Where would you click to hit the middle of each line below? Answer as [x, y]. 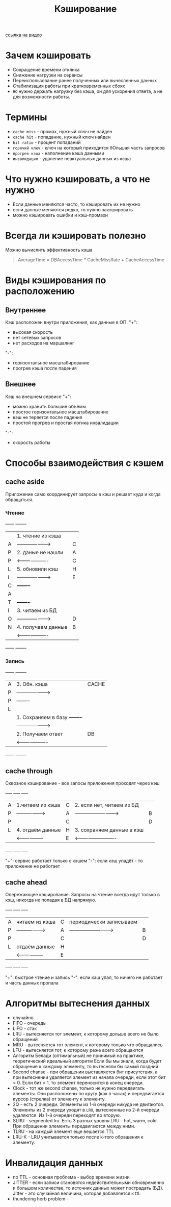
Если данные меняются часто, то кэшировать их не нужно [77, 204]
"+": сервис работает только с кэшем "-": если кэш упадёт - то [74, 861]
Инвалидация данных [54, 1163]
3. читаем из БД [37, 610]
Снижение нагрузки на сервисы [48, 75]
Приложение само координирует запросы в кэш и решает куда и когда [83, 494]
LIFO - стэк [25, 1028]
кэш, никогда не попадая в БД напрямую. [51, 900]
